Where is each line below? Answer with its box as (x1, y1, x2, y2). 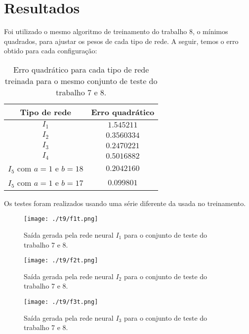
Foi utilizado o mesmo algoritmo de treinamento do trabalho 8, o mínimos (4, 26, 228, 37)
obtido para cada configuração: (4, 45, 97, 56)
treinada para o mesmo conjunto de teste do (4, 75, 158, 86)
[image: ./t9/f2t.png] (24, 257, 98, 264)
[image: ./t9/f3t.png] (24, 298, 98, 305)
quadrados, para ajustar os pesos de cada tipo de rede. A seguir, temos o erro (4, 36, 239, 46)
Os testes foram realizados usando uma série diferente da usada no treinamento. (4, 198, 246, 208)
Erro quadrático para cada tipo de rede (13, 63, 149, 75)
